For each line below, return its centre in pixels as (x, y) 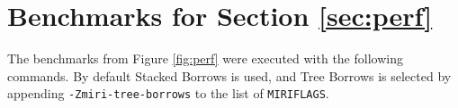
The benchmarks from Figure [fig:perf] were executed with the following (205, 58)
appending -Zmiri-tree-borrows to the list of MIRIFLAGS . (168, 93)
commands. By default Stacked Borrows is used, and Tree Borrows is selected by (229, 75)
